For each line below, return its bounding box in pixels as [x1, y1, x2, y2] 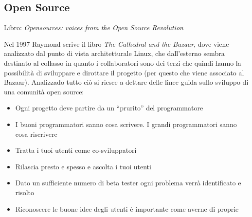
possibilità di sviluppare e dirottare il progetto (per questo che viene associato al [4, 67, 244, 77]
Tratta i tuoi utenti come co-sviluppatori [15, 145, 137, 155]
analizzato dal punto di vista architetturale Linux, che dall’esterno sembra [4, 48, 225, 58]
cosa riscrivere [15, 128, 57, 139]
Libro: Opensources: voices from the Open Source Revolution [4, 22, 183, 33]
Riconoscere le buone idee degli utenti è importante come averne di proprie [15, 203, 239, 214]
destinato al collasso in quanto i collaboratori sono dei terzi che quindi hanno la [4, 57, 241, 68]
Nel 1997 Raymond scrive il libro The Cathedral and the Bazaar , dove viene [4, 38, 229, 49]
